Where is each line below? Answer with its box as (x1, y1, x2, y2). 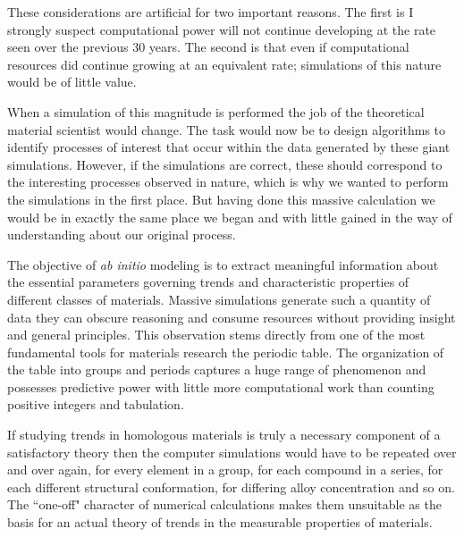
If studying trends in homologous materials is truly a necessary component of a (7, 425, 441, 444)
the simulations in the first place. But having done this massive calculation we (7, 189, 435, 208)
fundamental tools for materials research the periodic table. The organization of (7, 342, 444, 361)
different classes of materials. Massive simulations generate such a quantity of (7, 289, 431, 308)
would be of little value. (7, 72, 137, 91)
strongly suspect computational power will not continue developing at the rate (7, 20, 436, 38)
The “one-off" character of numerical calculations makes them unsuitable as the (7, 495, 442, 514)
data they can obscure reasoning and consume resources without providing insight (7, 307, 456, 326)
